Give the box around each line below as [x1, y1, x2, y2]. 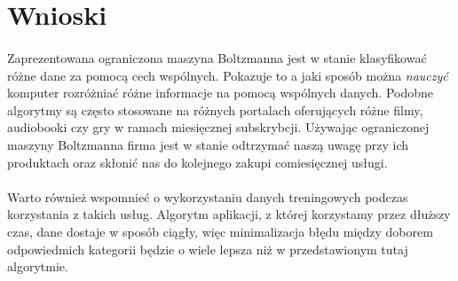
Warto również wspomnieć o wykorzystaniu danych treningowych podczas [7, 187, 408, 206]
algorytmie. [7, 257, 68, 276]
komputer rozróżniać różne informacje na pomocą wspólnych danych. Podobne [7, 83, 433, 102]
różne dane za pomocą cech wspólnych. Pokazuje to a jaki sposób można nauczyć [7, 66, 448, 84]
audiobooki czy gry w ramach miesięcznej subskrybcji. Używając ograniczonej [7, 118, 430, 137]
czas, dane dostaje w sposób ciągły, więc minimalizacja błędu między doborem [7, 222, 433, 240]
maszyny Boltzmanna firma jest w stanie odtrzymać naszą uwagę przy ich [7, 135, 409, 153]
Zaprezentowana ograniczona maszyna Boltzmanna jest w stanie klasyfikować [7, 48, 427, 66]
